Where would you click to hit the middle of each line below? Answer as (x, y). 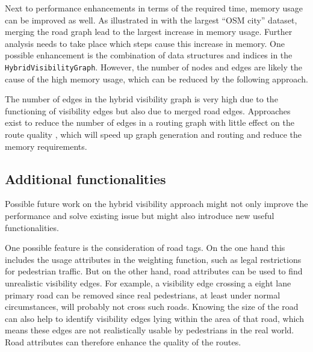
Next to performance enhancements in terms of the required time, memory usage (154, 8)
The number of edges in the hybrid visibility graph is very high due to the (141, 99)
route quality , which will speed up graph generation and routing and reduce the (153, 134)
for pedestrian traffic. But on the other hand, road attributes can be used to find (154, 271)
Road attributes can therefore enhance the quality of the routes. (123, 341)
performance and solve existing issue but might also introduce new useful (140, 215)
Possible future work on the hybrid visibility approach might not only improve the (156, 204)
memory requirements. (46, 146)
